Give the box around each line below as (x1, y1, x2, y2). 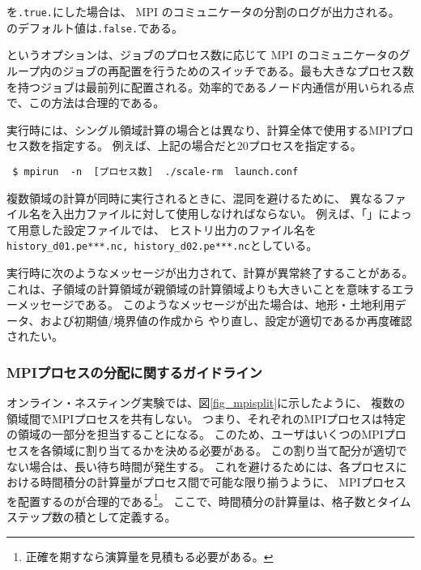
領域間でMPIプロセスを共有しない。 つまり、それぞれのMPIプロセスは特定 (6, 409, 406, 426)
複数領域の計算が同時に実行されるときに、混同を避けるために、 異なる (6, 189, 384, 206)
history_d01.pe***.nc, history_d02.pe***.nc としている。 (6, 237, 318, 254)
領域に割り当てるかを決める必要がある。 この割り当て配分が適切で (51, 441, 407, 458)
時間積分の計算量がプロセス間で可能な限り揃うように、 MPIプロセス (40, 474, 406, 491)
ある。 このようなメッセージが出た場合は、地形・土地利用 (85, 296, 395, 313)
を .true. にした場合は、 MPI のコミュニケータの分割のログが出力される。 (6, 3, 400, 19)
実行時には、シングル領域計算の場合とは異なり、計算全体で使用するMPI (6, 121, 391, 138)
